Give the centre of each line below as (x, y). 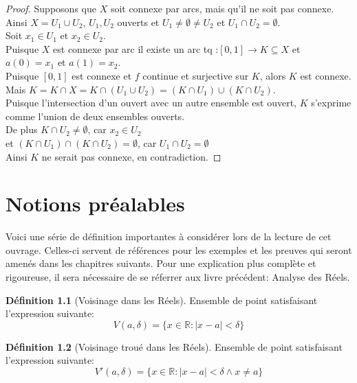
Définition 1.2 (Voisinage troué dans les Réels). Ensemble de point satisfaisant (174, 346)
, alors (273, 75)
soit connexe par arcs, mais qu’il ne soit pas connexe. (222, 8)
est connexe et (102, 75)
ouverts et (138, 22)
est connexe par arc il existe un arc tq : (136, 48)
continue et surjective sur (196, 75)
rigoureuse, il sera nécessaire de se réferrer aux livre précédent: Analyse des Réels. (178, 277)
